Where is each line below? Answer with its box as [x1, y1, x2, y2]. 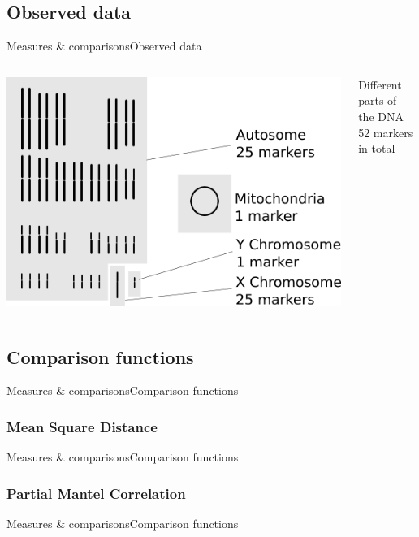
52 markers [358, 123, 413, 141]
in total [358, 140, 395, 157]
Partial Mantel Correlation [6, 483, 186, 503]
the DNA [358, 107, 404, 124]
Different [358, 76, 402, 93]
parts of [358, 92, 397, 109]
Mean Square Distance [6, 417, 158, 436]
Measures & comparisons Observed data [6, 37, 202, 54]
